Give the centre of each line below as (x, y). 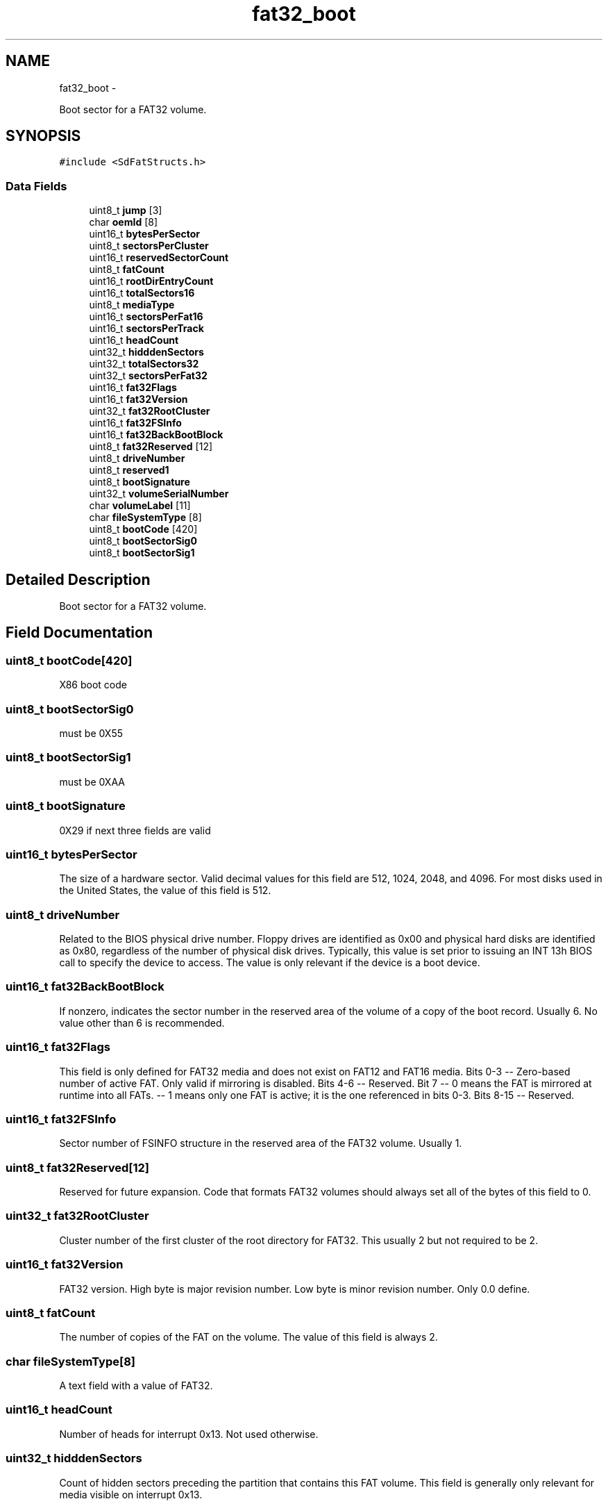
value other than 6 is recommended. (142, 1023)
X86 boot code (93, 685)
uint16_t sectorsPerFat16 (146, 317)
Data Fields (36, 186)
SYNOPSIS (43, 136)
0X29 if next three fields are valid (135, 830)
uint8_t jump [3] (126, 210)
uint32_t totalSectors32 (144, 364)
